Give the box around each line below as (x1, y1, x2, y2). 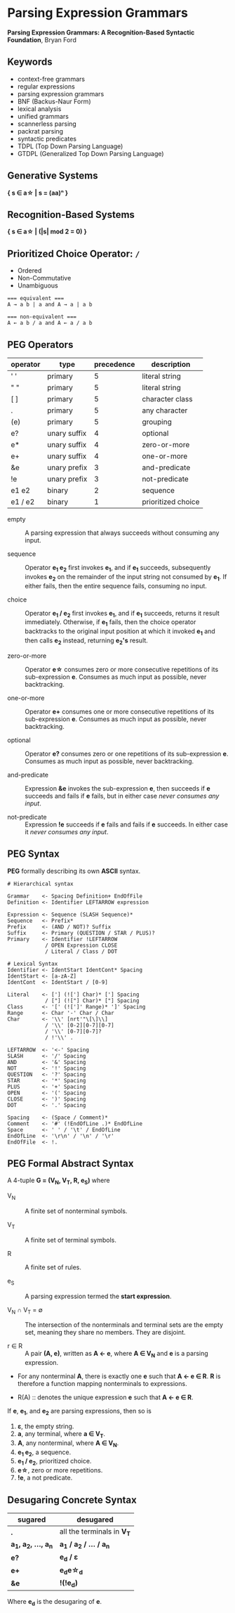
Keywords (7, 56, 53, 68)
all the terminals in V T (59, 1527, 131, 1538)
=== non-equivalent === (7, 313, 77, 320)
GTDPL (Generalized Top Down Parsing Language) (17, 149, 164, 157)
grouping (142, 417, 172, 427)
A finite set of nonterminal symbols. (25, 1207, 128, 1215)
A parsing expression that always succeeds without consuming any (25, 529, 220, 537)
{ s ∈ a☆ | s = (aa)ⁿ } (7, 188, 69, 197)
